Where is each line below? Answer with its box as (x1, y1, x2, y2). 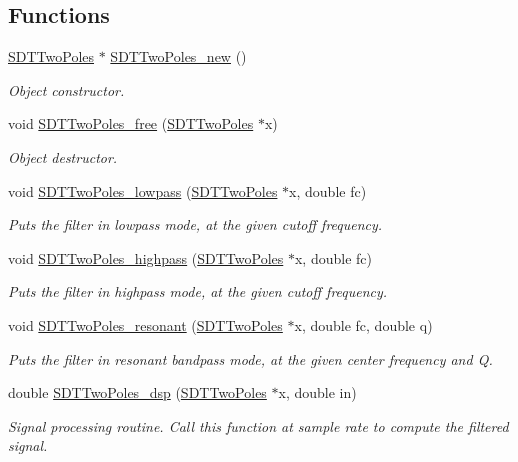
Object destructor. (8, 146, 118, 167)
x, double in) (278, 382, 357, 403)
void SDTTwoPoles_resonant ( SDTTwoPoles (8, 314, 283, 335)
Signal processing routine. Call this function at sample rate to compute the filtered (8, 415, 509, 436)
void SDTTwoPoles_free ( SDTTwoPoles (8, 113, 254, 134)
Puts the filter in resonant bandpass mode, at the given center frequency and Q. (8, 348, 493, 369)
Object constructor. (8, 79, 125, 100)
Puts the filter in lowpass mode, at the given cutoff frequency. (8, 214, 383, 235)
